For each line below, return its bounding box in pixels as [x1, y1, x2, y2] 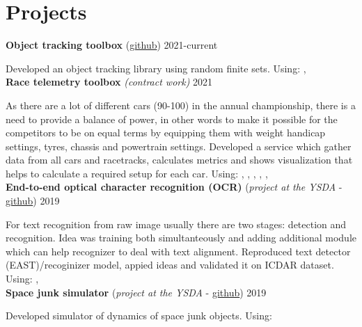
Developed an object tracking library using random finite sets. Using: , [6, 61, 306, 75]
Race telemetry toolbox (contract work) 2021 [6, 74, 213, 89]
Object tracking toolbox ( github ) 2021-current [6, 38, 218, 52]
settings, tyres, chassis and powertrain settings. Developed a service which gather [6, 138, 352, 153]
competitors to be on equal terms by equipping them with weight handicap [6, 125, 326, 140]
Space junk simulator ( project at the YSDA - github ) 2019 [6, 285, 267, 299]
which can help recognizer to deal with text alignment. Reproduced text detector [6, 244, 351, 258]
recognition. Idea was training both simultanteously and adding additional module [6, 230, 356, 245]
